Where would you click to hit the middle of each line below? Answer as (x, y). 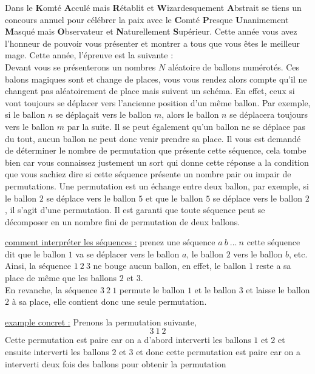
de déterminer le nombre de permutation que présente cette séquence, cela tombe (156, 150)
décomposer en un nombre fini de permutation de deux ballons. (123, 221)
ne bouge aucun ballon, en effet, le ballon (170, 266)
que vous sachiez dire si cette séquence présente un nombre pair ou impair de (148, 174)
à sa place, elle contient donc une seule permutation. (109, 301)
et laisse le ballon (278, 289)
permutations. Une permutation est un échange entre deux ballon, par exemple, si (157, 185)
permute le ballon (152, 289)
